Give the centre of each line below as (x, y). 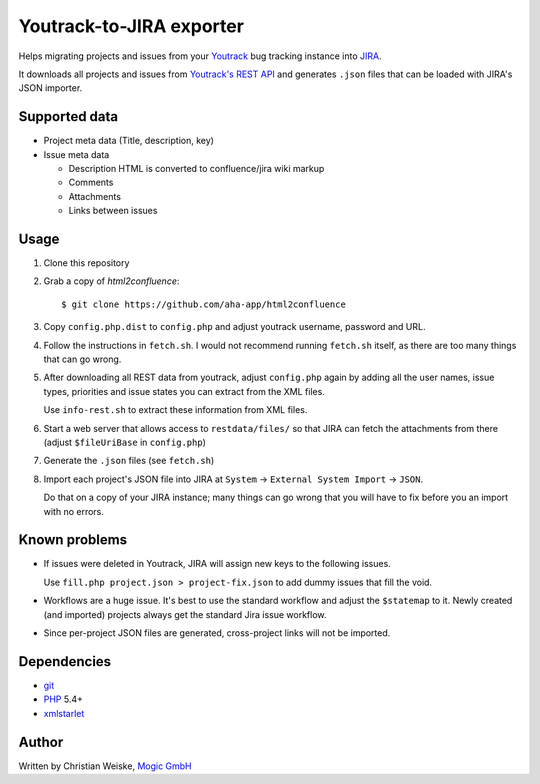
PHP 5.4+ (63, 699)
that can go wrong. (82, 359)
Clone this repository (86, 263)
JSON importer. (50, 88)
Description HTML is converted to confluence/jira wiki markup (196, 169)
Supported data (68, 116)
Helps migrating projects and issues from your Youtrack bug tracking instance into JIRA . (200, 56)
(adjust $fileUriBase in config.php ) (125, 442)
